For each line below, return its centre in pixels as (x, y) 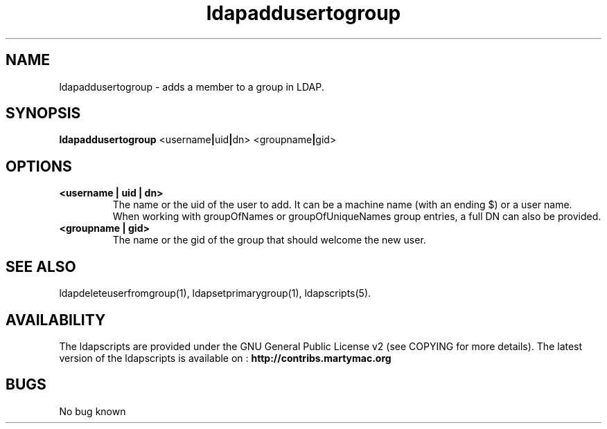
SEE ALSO (41, 266)
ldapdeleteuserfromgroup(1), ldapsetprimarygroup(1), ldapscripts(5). (215, 293)
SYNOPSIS (43, 113)
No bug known (93, 411)
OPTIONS (39, 166)
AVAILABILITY (56, 320)
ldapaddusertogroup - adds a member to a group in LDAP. (192, 86)
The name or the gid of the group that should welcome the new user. (269, 240)
